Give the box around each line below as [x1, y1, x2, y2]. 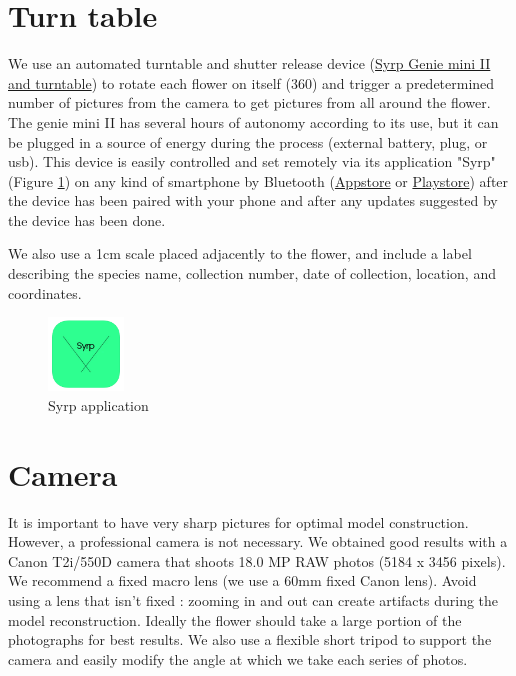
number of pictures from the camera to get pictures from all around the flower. [8, 92, 491, 113]
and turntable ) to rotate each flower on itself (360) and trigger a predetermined [8, 72, 495, 93]
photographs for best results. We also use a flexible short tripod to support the [8, 629, 492, 650]
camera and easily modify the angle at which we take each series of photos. [8, 648, 468, 669]
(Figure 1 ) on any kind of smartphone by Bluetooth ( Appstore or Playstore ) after [8, 170, 509, 191]
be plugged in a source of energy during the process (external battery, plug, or [8, 131, 488, 152]
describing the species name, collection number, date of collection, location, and [8, 263, 496, 284]
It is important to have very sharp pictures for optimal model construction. [8, 511, 469, 532]
